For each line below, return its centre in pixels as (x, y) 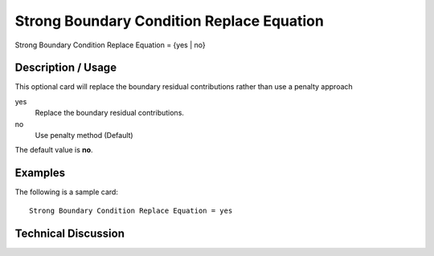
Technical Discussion (70, 233)
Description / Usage (66, 68)
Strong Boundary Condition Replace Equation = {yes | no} (110, 45)
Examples (40, 173)
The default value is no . (54, 150)
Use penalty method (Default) (84, 136)
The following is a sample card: (66, 192)
